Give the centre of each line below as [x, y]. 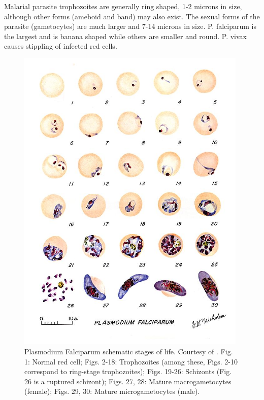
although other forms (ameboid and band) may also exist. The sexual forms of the [132, 16]
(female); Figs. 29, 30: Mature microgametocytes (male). [112, 391]
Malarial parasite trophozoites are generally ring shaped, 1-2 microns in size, [123, 6]
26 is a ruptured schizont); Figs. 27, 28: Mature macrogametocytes [128, 381]
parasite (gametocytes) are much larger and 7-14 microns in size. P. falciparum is [130, 26]
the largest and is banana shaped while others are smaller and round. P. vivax [125, 36]
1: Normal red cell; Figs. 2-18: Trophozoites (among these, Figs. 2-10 [131, 361]
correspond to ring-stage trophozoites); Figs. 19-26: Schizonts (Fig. [128, 371]
